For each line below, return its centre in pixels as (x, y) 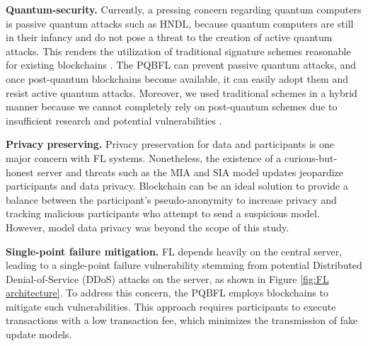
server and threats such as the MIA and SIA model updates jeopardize (190, 172)
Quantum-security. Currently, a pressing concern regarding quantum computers (184, 9)
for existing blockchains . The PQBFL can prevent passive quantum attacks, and (181, 65)
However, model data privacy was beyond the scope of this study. (148, 227)
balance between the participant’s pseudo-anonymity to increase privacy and (171, 199)
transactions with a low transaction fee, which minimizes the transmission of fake (182, 320)
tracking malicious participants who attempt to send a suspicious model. (163, 213)
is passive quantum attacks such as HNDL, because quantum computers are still (180, 23)
